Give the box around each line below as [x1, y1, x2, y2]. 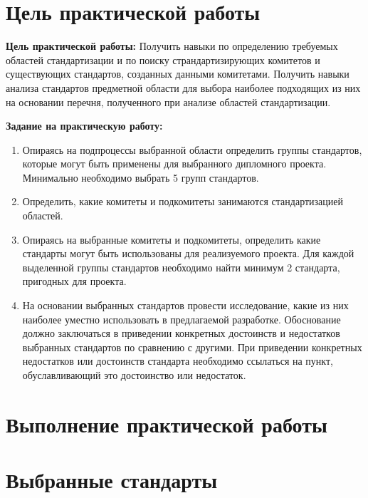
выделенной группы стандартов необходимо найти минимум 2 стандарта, [22, 259, 340, 274]
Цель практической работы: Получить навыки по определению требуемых [6, 38, 338, 53]
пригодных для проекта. [22, 274, 127, 289]
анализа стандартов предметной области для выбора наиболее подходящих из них [6, 80, 361, 95]
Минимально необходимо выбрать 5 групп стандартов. [22, 170, 259, 185]
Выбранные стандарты [6, 465, 218, 494]
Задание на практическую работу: [6, 118, 163, 133]
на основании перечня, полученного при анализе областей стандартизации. [6, 94, 331, 109]
